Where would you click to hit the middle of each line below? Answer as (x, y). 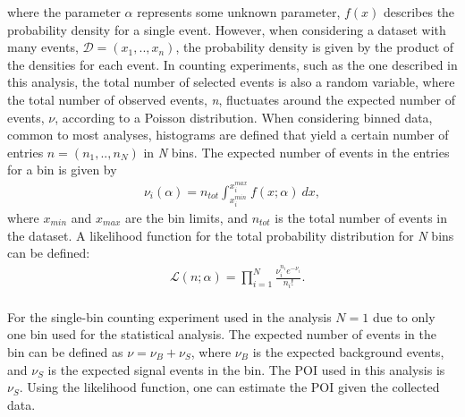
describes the (419, 12)
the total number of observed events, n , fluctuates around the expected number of (231, 99)
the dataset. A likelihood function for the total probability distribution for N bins (231, 235)
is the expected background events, (348, 351)
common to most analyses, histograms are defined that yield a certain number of (228, 135)
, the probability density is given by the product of (315, 47)
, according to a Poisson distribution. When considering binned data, (244, 117)
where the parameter (64, 12)
